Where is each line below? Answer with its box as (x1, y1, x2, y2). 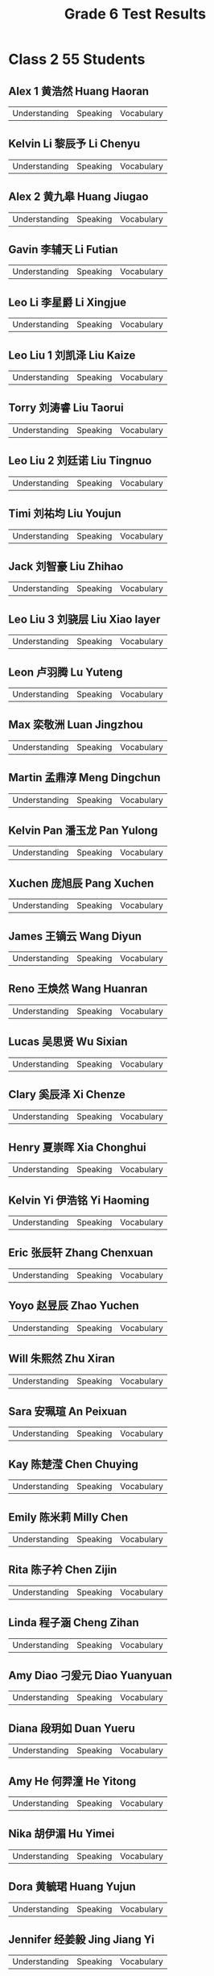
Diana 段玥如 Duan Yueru (8, 1721, 135, 1735)
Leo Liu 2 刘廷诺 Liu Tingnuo (8, 454, 152, 468)
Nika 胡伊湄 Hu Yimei (8, 1827, 115, 1841)
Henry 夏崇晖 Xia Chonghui (8, 1140, 146, 1154)
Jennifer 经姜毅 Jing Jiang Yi (8, 1932, 154, 1947)
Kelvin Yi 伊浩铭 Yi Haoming (8, 1193, 150, 1207)
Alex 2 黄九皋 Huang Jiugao (8, 190, 149, 204)
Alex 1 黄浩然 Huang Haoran (8, 84, 150, 98)
